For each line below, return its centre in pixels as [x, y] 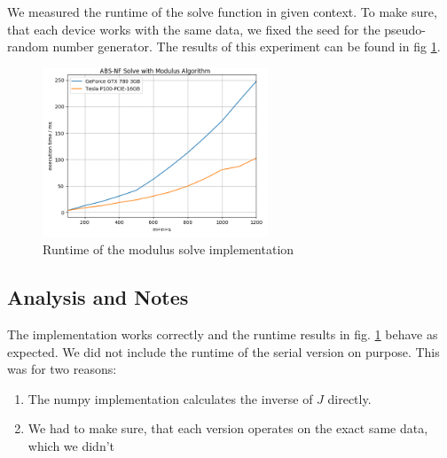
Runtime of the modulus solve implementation [169, 249]
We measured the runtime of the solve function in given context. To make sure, [222, 12]
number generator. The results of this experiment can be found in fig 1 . [247, 47]
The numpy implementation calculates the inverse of [170, 398]
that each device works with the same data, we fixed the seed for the [194, 29]
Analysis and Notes [98, 297]
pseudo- [405, 29]
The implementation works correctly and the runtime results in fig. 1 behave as [223, 334]
